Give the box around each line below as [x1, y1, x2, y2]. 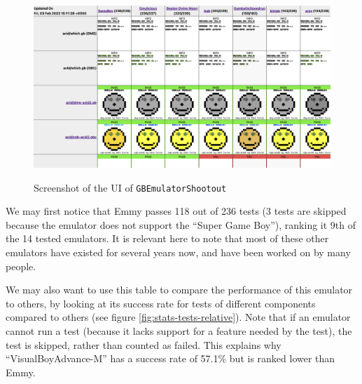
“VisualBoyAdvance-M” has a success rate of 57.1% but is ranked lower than [6, 351, 335, 366]
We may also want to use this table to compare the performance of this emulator [6, 282, 353, 297]
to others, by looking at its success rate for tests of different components [6, 296, 316, 310]
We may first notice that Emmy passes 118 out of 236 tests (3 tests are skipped [6, 204, 347, 218]
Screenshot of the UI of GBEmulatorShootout [34, 180, 227, 194]
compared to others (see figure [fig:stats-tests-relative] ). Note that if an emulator [6, 310, 351, 324]
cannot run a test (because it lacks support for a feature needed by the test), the [6, 324, 352, 338]
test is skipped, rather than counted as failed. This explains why [6, 337, 281, 352]
